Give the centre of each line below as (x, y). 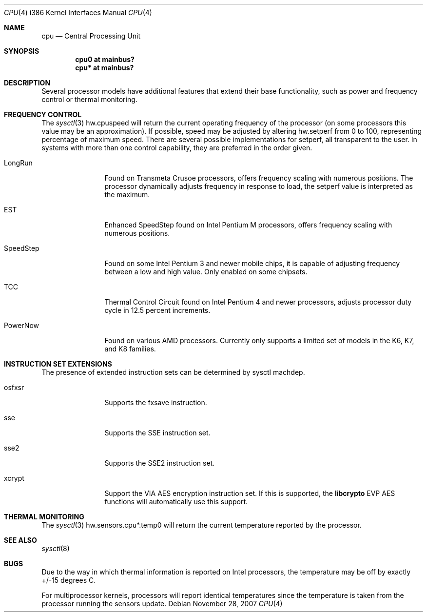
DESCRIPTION (27, 83)
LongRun (18, 163)
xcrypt (14, 478)
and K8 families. (130, 349)
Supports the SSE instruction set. (157, 433)
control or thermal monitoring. (89, 99)
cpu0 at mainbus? (105, 59)
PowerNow (22, 325)
